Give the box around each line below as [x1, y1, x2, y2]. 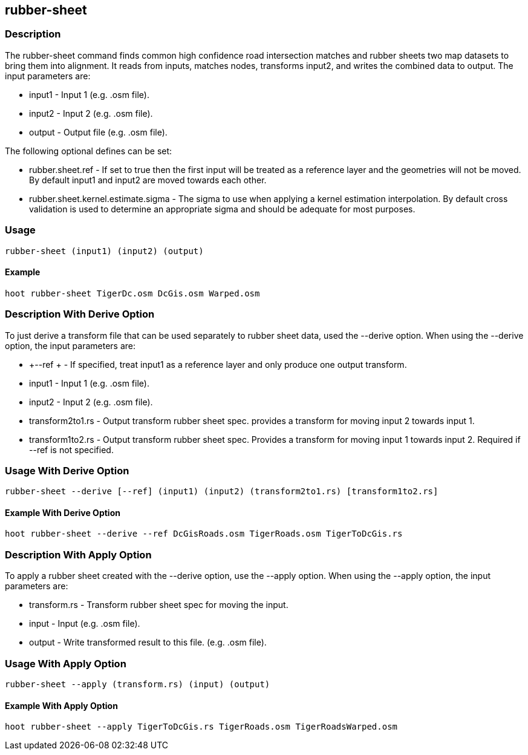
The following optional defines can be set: [5, 145, 172, 156]
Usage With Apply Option [5, 657, 126, 670]
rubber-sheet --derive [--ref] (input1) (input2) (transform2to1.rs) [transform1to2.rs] [5, 486, 438, 497]
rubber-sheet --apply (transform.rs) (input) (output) [5, 679, 270, 689]
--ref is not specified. [29, 444, 114, 455]
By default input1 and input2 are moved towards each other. [29, 174, 267, 185]
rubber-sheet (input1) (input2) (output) [5, 246, 204, 256]
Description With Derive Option [5, 308, 155, 321]
